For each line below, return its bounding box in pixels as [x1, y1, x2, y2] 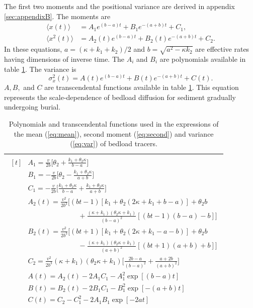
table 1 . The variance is [4, 63, 76, 74]
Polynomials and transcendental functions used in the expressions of [9, 119, 219, 129]
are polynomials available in [159, 54, 246, 64]
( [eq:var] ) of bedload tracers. [70, 138, 157, 149]
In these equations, [4, 44, 62, 54]
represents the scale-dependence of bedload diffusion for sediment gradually [4, 91, 236, 102]
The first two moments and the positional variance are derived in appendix [4, 1, 235, 11]
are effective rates [195, 44, 249, 54]
